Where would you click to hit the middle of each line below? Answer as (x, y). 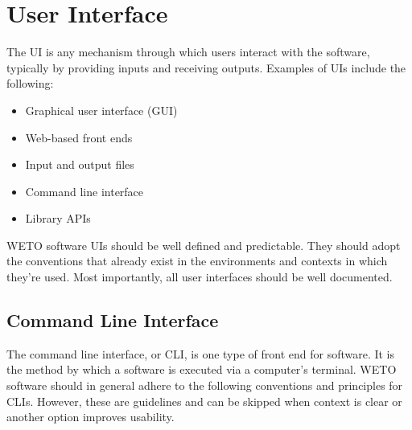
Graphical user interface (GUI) (101, 110)
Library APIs (58, 218)
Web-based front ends (79, 137)
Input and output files (80, 164)
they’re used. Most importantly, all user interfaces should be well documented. (200, 277)
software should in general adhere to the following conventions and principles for (205, 385)
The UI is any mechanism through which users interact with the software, (188, 52)
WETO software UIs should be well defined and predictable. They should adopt (204, 245)
